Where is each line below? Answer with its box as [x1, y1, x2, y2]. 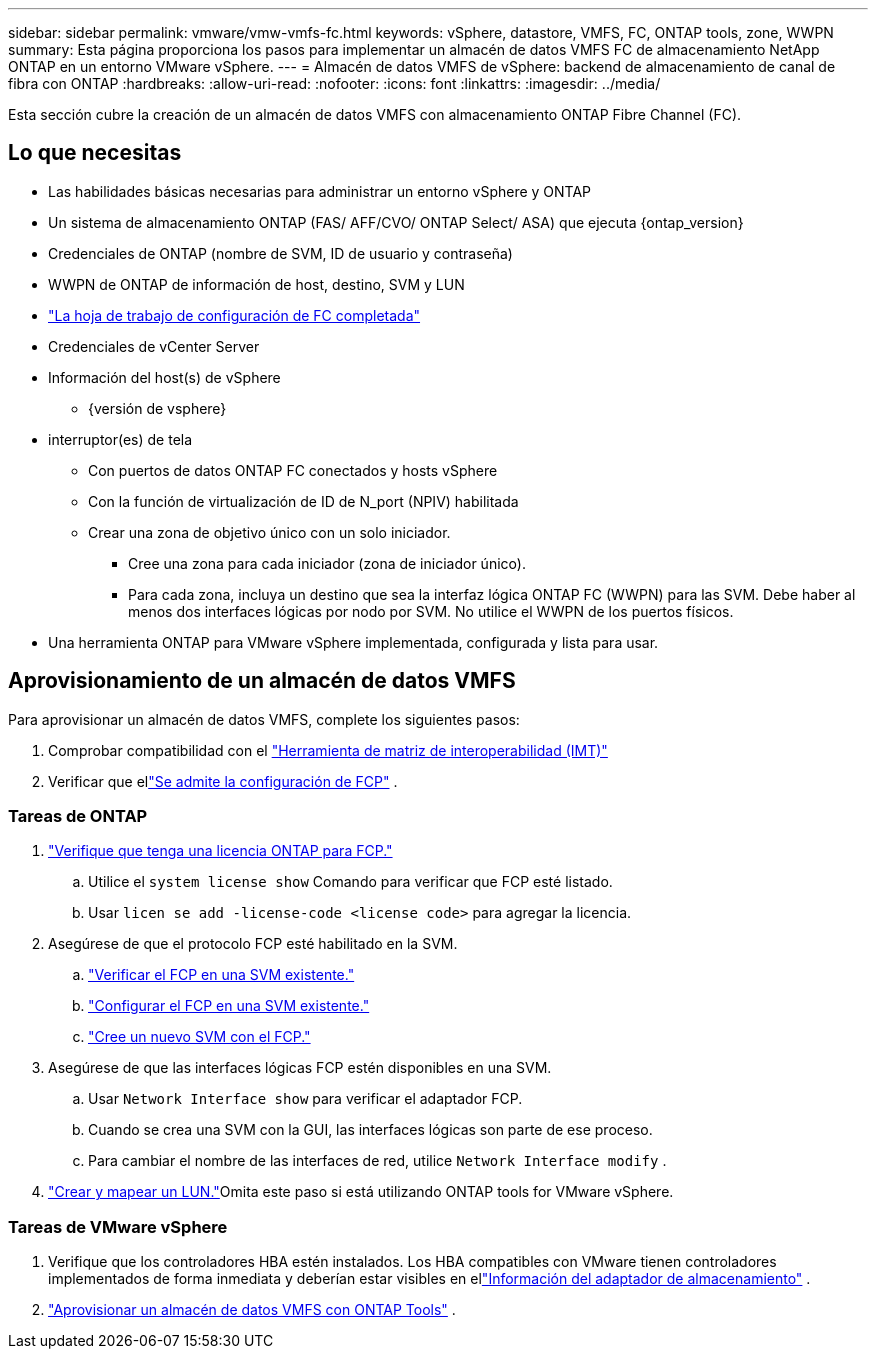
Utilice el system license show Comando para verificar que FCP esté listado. [88, 873, 613, 891]
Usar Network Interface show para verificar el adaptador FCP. [88, 1090, 523, 1108]
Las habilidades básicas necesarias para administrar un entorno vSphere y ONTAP [48, 182, 592, 200]
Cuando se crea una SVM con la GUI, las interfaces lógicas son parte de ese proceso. [88, 1121, 653, 1139]
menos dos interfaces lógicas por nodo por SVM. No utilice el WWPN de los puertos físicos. [128, 602, 734, 620]
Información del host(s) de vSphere [48, 368, 281, 386]
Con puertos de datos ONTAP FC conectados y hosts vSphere [88, 461, 498, 479]
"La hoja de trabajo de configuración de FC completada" [48, 306, 421, 324]
